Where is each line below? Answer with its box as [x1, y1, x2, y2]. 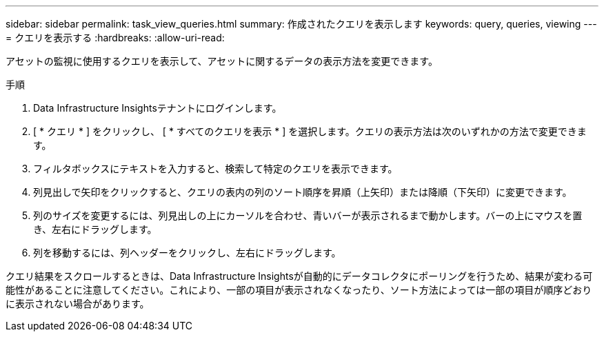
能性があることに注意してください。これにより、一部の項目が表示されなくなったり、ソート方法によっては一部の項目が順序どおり [6, 284, 592, 296]
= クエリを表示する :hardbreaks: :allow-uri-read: [6, 32, 225, 43]
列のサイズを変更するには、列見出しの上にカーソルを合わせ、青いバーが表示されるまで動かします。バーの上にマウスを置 [33, 210, 583, 221]
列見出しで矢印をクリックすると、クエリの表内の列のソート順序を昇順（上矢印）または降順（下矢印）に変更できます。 [33, 186, 572, 198]
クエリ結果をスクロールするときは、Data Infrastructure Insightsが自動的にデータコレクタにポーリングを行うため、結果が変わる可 [6, 270, 593, 282]
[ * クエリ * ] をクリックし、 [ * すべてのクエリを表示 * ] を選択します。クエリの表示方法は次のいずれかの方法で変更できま [33, 125, 587, 137]
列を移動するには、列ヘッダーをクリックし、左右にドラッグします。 [33, 247, 341, 258]
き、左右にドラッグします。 [33, 223, 157, 235]
